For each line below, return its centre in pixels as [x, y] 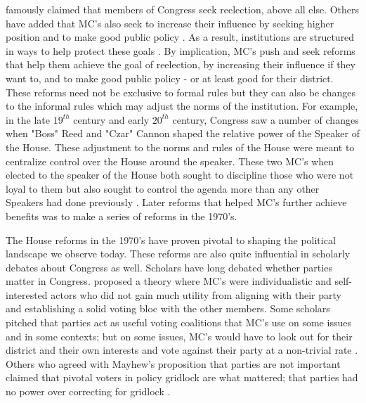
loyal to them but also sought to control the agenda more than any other [163, 188]
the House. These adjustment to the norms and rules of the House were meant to [180, 147]
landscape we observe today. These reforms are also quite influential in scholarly [178, 254]
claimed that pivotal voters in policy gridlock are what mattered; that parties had [182, 377]
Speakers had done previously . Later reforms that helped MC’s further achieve [176, 202]
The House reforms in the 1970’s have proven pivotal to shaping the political [171, 239]
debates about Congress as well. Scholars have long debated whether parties [169, 267]
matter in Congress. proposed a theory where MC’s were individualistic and [169, 281]
